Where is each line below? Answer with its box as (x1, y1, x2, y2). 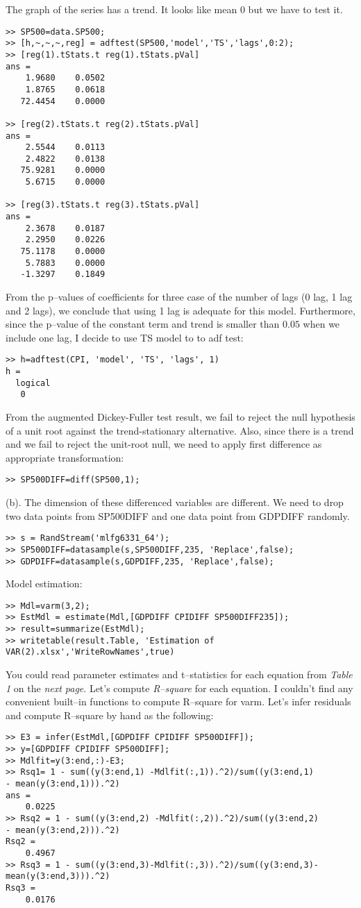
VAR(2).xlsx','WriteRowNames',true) (6, 647, 175, 657)
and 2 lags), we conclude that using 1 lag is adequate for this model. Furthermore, (6, 303, 355, 317)
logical (15, 378, 51, 388)
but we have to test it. (248, 2, 343, 16)
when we (303, 317, 340, 331)
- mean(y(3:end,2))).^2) (6, 825, 120, 835)
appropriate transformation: (6, 450, 124, 464)
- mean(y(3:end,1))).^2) (6, 779, 120, 789)
